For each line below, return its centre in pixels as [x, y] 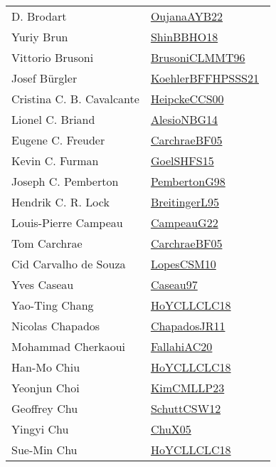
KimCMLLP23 [187, 388]
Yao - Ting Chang [53, 305]
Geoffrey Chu [45, 408]
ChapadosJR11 [188, 326]
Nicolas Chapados [56, 326]
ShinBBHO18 [184, 37]
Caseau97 [174, 284]
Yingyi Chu [40, 429]
